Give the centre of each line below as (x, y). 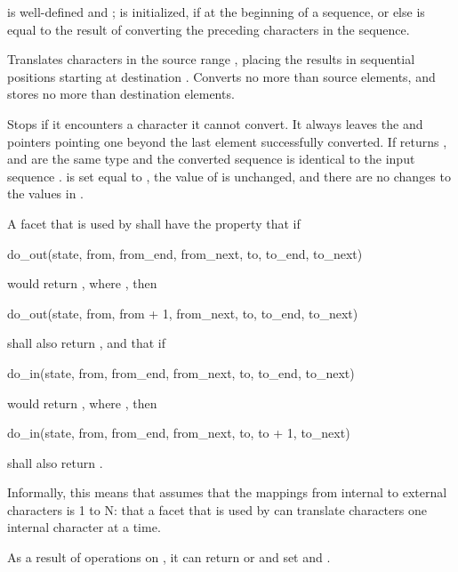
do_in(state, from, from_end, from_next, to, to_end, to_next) (181, 372)
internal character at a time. (84, 527)
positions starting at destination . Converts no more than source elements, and (221, 76)
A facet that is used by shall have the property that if (154, 223)
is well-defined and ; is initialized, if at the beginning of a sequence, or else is (216, 12)
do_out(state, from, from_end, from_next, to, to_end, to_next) (185, 253)
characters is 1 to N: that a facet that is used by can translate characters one (217, 509)
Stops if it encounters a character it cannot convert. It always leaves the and (215, 123)
